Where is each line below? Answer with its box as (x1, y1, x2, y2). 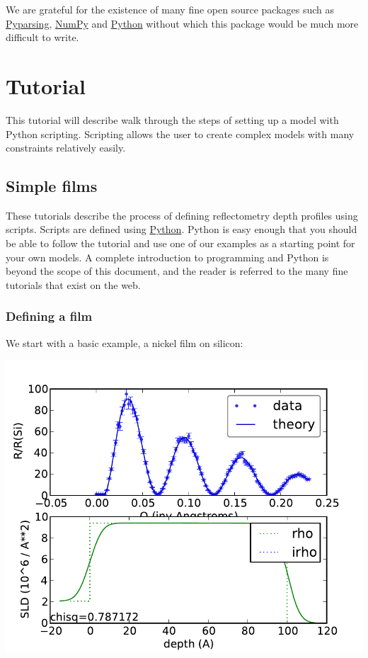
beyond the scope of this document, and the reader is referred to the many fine (6, 263, 348, 278)
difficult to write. (6, 30, 79, 45)
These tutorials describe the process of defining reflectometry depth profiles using (6, 208, 358, 222)
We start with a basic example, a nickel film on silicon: (6, 335, 243, 350)
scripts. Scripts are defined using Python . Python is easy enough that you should (6, 222, 357, 237)
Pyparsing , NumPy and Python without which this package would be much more (6, 16, 359, 30)
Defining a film (6, 307, 93, 325)
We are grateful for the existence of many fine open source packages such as (6, 2, 335, 16)
